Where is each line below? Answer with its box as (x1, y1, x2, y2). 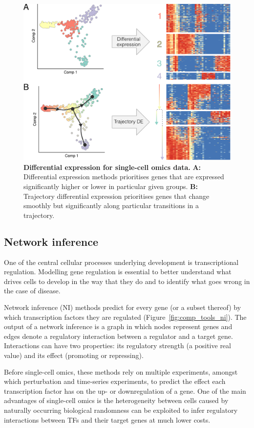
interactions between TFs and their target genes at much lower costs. (4, 414, 211, 425)
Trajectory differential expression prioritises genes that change (23, 190, 210, 201)
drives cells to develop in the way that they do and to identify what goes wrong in (4, 276, 250, 286)
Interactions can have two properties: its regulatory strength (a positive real (4, 340, 231, 351)
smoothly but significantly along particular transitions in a (23, 200, 199, 211)
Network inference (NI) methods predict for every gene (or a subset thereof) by (4, 302, 241, 312)
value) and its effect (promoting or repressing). (4, 350, 144, 360)
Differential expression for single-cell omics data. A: (23, 162, 201, 172)
